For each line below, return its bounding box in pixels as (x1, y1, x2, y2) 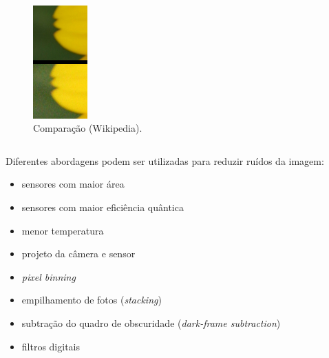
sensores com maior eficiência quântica (21, 199, 184, 214)
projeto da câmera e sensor (21, 246, 136, 261)
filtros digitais (21, 339, 81, 353)
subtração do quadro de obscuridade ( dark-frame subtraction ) (21, 315, 281, 330)
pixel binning (21, 269, 76, 284)
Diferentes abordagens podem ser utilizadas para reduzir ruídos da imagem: (6, 153, 324, 168)
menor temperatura (21, 223, 104, 237)
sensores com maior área (21, 177, 125, 191)
